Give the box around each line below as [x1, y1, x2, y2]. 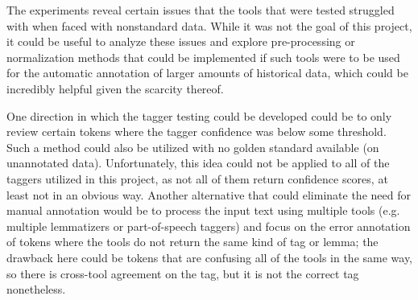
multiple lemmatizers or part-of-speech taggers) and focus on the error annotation [6, 217, 411, 234]
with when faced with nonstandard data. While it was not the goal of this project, [6, 17, 412, 34]
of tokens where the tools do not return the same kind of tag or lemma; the [6, 233, 379, 250]
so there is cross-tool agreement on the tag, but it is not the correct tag [6, 265, 359, 282]
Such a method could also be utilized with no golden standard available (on [6, 138, 379, 155]
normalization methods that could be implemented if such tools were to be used [6, 48, 400, 65]
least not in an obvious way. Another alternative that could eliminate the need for [6, 186, 411, 203]
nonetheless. [6, 281, 66, 298]
